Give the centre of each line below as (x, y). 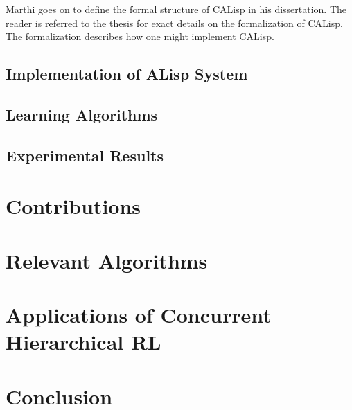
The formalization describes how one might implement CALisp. (140, 36)
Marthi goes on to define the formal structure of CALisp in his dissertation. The (176, 9)
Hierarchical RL (83, 342)
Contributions (73, 206)
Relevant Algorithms (107, 260)
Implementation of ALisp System (127, 74)
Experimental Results (85, 155)
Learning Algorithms (82, 114)
